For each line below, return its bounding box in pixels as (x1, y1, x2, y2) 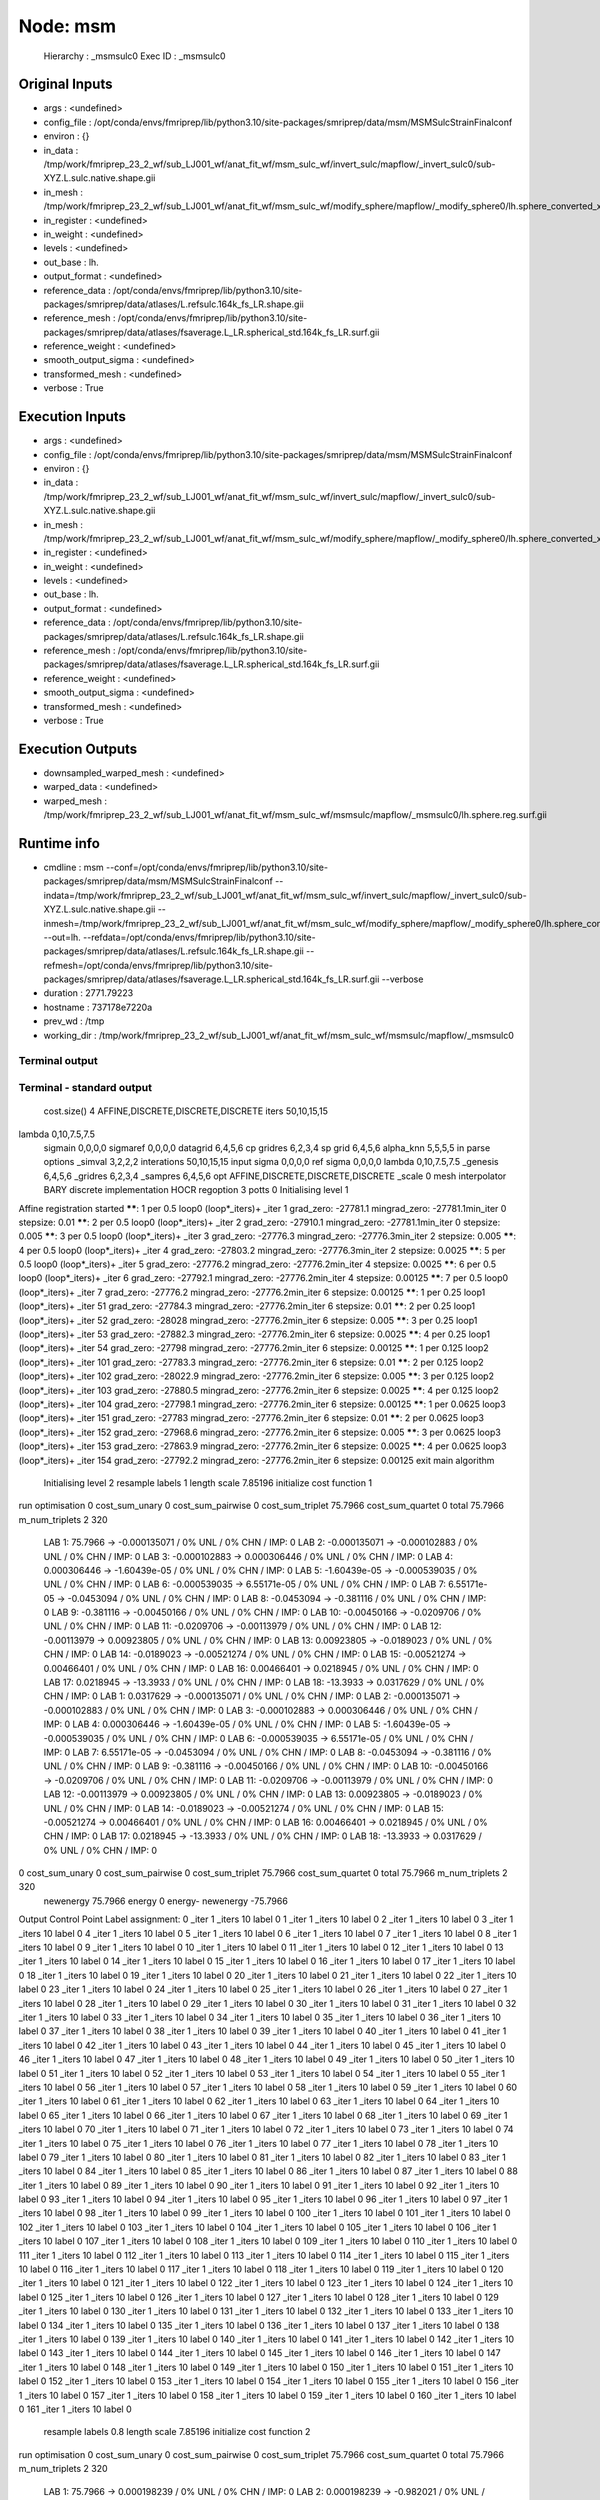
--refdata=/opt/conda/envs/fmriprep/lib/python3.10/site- (83, 931, 316, 943)
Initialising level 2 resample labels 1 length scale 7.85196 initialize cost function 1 (43, 1476, 373, 1489)
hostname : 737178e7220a (43, 1001, 153, 1013)
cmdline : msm (43, 861, 104, 873)
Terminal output (18, 1054, 99, 1068)
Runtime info (18, 835, 100, 852)
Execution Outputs (18, 740, 138, 757)
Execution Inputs (18, 408, 127, 425)
